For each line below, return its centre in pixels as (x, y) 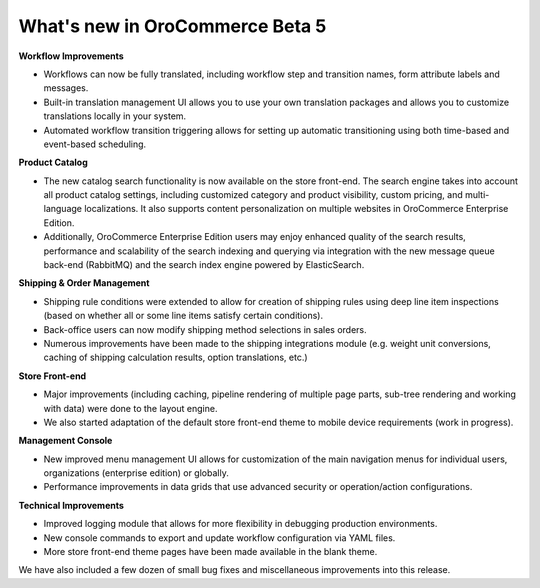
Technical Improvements (71, 505)
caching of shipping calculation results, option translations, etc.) (176, 357)
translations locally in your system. (115, 116)
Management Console (65, 441)
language (62, 209)
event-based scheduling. (95, 144)
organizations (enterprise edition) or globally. (136, 473)
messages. (66, 88)
